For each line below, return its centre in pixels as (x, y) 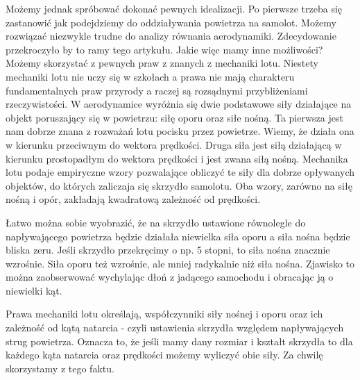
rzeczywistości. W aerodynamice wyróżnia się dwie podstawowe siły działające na (179, 104)
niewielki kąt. (34, 290)
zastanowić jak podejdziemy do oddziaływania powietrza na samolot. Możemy (171, 22)
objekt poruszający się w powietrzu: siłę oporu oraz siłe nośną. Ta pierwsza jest (174, 117)
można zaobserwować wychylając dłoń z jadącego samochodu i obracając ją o (170, 277)
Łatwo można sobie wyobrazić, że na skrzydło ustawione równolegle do (156, 222)
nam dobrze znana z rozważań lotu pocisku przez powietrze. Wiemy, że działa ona (180, 131)
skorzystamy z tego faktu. (60, 368)
